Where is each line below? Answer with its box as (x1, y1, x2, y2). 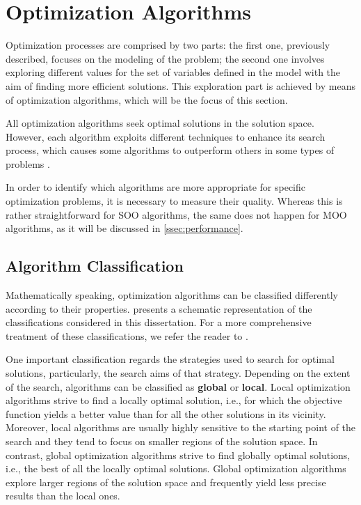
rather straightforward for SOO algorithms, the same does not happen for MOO (6, 207, 347, 222)
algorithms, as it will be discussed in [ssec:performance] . (6, 221, 243, 235)
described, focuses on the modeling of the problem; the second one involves (6, 51, 325, 65)
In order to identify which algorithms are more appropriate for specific (6, 180, 305, 194)
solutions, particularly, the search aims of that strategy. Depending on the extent (6, 366, 351, 380)
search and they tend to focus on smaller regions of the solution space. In (6, 433, 318, 448)
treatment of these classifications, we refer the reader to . (6, 328, 248, 343)
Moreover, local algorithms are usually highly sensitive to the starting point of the (6, 420, 356, 435)
